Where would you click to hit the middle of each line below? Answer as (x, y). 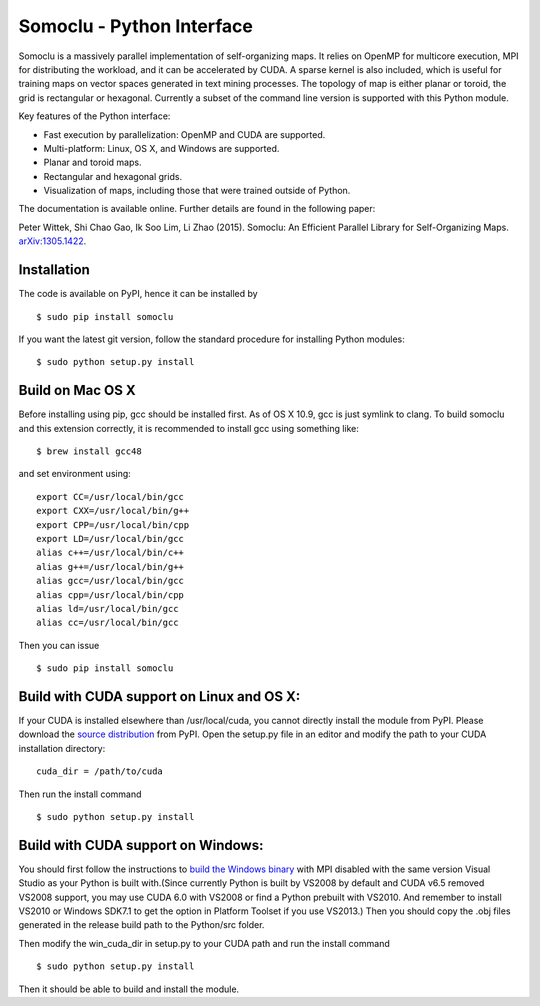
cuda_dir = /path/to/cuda (100, 771)
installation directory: (62, 748)
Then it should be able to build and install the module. (129, 989)
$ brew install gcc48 (89, 451)
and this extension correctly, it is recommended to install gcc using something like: (189, 428)
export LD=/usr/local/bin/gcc (110, 538)
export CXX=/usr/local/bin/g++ (113, 511)
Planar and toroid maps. (92, 162)
